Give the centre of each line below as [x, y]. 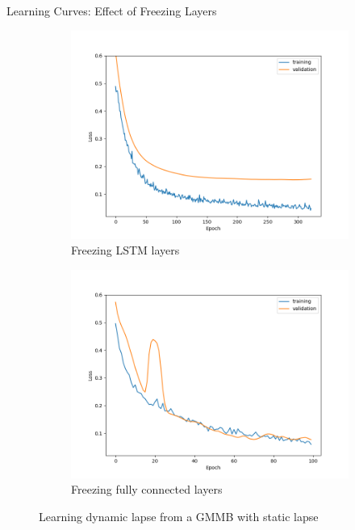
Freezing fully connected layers [147, 489]
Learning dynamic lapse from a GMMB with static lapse [179, 516]
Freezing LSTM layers [125, 250]
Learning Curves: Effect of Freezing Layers [112, 11]
